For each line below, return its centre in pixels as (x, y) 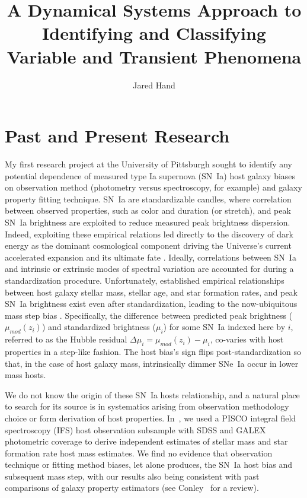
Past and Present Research (117, 136)
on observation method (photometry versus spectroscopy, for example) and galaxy (153, 187)
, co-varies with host (247, 339)
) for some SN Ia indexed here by (224, 327)
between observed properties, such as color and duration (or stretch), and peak (148, 210)
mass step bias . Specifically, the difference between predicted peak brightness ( (149, 315)
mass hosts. (25, 375)
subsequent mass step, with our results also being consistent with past (132, 476)
